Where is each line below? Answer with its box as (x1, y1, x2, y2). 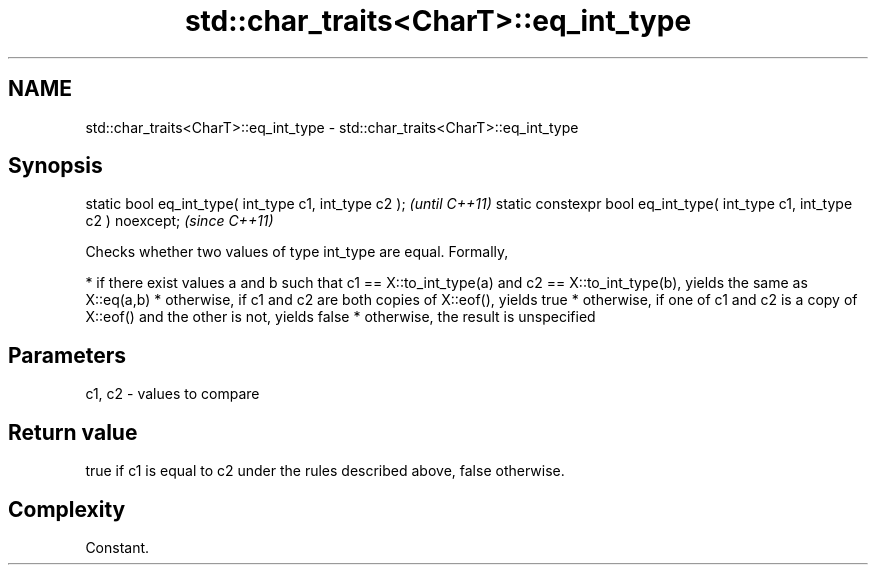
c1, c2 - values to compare (85, 385, 260, 403)
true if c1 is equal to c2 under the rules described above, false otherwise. (85, 462, 565, 480)
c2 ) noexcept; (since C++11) (85, 212, 274, 230)
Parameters (8, 342, 126, 368)
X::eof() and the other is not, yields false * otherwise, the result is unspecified (85, 308, 596, 326)
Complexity (8, 496, 126, 522)
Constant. (85, 538, 150, 556)
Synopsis (8, 153, 103, 179)
